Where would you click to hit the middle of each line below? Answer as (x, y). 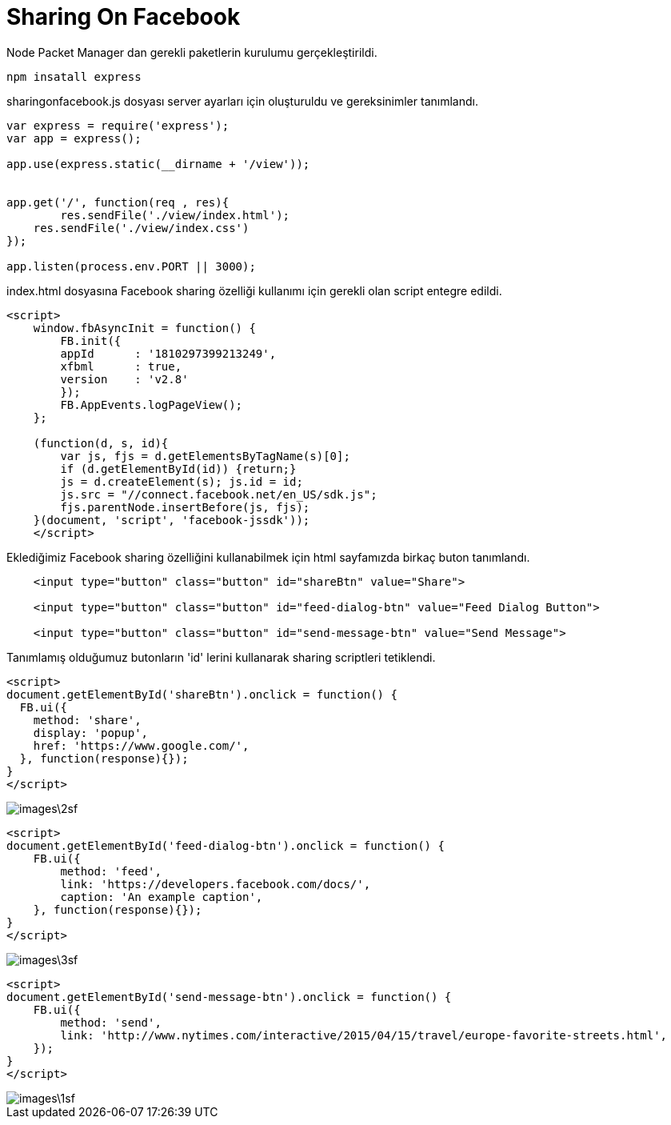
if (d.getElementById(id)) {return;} (178, 468)
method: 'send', (111, 1022)
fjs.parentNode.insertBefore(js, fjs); (185, 507)
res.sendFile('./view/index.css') (141, 228)
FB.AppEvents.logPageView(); (152, 404)
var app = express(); (74, 138)
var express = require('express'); (118, 125)
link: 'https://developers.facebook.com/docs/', (216, 884)
